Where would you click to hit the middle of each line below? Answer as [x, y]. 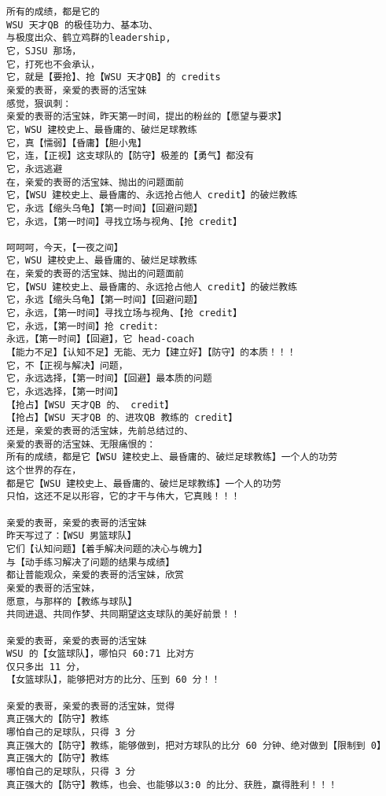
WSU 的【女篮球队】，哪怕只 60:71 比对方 [101, 654]
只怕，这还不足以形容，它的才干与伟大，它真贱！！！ [123, 497]
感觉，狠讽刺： [39, 103]
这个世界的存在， [44, 470]
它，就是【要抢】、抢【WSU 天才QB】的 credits [114, 77]
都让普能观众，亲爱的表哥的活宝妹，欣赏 [95, 575]
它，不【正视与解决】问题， [67, 365]
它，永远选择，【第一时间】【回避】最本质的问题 [109, 379]
